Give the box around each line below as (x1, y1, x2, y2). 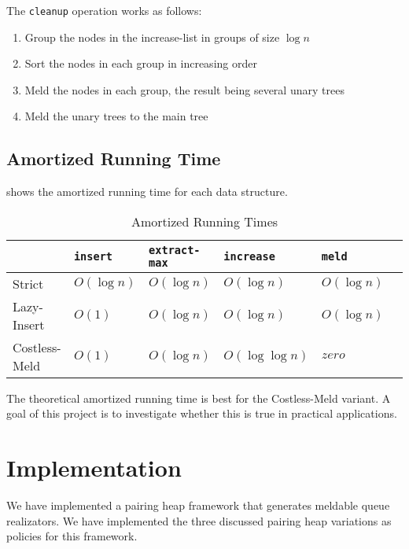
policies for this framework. (6, 528, 138, 544)
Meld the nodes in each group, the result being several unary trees (24, 81, 345, 98)
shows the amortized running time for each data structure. (6, 183, 288, 200)
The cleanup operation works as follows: (6, 2, 202, 18)
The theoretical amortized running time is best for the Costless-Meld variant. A (6, 389, 391, 406)
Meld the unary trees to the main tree (24, 108, 208, 124)
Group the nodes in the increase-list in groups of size (24, 28, 280, 45)
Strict (13, 274, 44, 293)
